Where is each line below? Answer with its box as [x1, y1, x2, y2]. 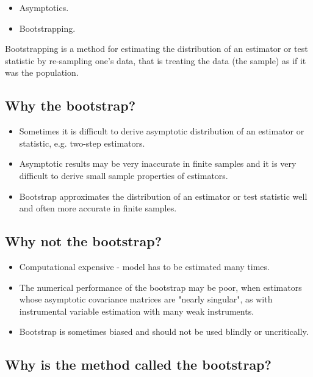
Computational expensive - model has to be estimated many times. [19, 260, 270, 273]
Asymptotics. [19, 1, 69, 13]
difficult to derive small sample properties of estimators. [19, 169, 228, 181]
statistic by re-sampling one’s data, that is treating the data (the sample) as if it [5, 54, 306, 67]
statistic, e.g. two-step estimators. [19, 136, 145, 149]
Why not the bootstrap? [5, 232, 162, 251]
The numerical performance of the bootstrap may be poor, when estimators [19, 280, 302, 293]
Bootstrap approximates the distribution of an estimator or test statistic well [19, 189, 308, 202]
